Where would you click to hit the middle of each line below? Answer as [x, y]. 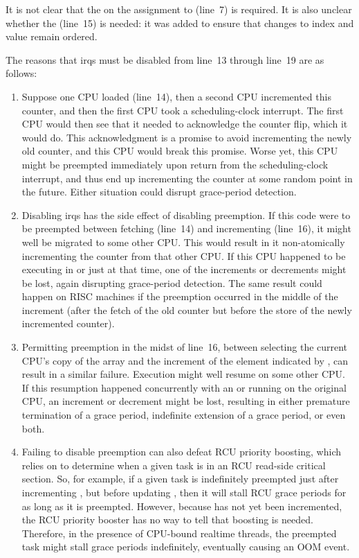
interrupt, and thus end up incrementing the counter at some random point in [187, 178]
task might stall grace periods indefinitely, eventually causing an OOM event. [186, 547]
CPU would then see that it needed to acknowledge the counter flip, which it [185, 124]
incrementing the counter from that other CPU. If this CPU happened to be [184, 255]
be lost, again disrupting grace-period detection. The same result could [172, 282]
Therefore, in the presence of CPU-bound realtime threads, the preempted [179, 533]
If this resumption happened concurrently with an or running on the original [184, 387]
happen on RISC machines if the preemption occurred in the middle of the [180, 296]
